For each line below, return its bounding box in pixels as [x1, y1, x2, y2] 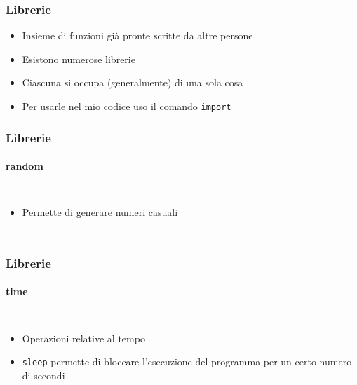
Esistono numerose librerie [22, 51, 135, 66]
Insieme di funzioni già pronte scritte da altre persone [22, 28, 253, 43]
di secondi [22, 367, 65, 382]
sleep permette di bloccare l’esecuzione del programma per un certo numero [22, 354, 352, 369]
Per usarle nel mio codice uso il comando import [22, 99, 231, 113]
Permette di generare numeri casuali [22, 205, 178, 219]
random [6, 158, 43, 173]
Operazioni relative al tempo [22, 330, 145, 345]
